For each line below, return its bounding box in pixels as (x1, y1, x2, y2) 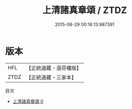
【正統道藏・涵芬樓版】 (26, 64, 82, 71)
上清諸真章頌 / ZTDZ (42, 4, 127, 16)
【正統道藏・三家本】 (26, 73, 77, 80)
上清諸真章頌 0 (12, 98, 44, 104)
